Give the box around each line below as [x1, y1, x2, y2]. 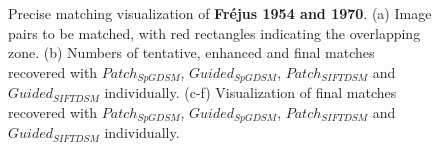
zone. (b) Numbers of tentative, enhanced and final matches [8, 42, 375, 63]
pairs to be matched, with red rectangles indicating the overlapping [8, 22, 421, 43]
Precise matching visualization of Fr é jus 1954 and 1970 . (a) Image [8, 3, 432, 23]
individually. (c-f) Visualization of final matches [104, 82, 397, 103]
